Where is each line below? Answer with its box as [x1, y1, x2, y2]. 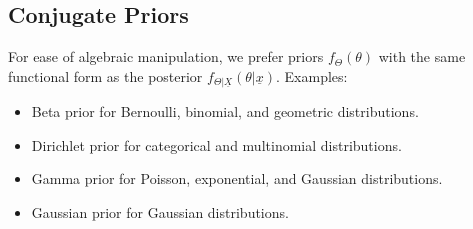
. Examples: [275, 65, 348, 86]
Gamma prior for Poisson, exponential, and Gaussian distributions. [31, 168, 443, 189]
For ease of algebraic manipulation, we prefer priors [8, 46, 324, 67]
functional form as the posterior [8, 65, 203, 86]
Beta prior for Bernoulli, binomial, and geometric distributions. [31, 101, 419, 122]
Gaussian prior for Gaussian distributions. [31, 202, 289, 223]
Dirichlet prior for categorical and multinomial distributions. [31, 134, 402, 155]
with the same [378, 46, 466, 67]
